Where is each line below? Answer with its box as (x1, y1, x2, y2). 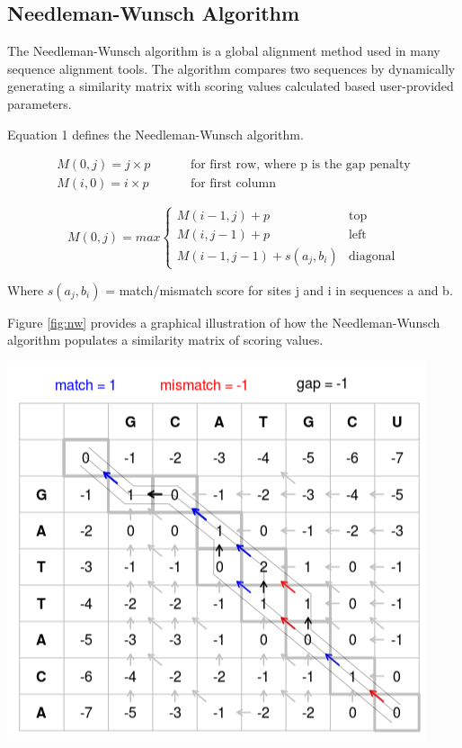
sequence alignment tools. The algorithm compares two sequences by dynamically (7, 59, 456, 77)
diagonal (348, 249, 395, 263)
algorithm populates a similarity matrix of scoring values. (7, 330, 324, 349)
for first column (190, 177, 276, 191)
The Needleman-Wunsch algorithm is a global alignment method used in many (7, 41, 440, 60)
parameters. (7, 94, 72, 113)
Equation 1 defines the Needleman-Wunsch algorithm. (7, 124, 304, 143)
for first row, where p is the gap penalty (190, 158, 411, 172)
